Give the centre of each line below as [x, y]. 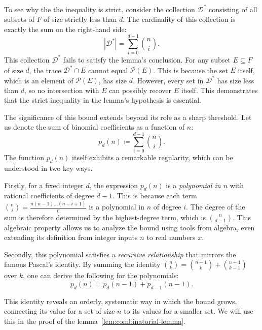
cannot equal [108, 70]
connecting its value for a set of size [60, 311]
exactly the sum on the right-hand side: [65, 29]
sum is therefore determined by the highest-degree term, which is [105, 217]
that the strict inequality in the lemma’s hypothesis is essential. [103, 100]
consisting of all [233, 9]
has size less [236, 80]
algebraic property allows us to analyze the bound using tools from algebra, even [129, 227]
